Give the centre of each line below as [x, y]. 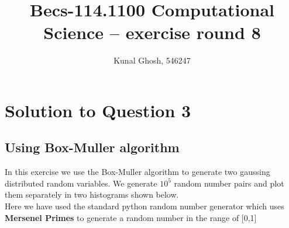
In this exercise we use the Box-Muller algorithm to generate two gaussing [137, 172]
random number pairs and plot [229, 183]
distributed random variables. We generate [81, 183]
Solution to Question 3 [98, 110]
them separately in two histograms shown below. [92, 194]
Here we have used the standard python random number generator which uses [144, 206]
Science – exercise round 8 [152, 32]
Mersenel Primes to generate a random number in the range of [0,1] [131, 217]
